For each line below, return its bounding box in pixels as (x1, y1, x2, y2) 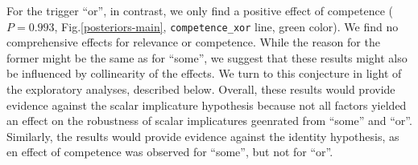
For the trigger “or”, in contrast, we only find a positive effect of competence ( (6, 2, 394, 18)
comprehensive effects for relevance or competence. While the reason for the (6, 34, 380, 50)
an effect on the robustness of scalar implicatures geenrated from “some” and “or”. (6, 112, 412, 129)
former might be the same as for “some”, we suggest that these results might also (6, 49, 408, 66)
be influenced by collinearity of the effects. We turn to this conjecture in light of (6, 65, 402, 82)
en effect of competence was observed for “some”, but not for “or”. (6, 143, 333, 160)
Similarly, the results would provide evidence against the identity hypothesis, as (6, 127, 399, 144)
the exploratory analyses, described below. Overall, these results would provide (6, 81, 395, 98)
